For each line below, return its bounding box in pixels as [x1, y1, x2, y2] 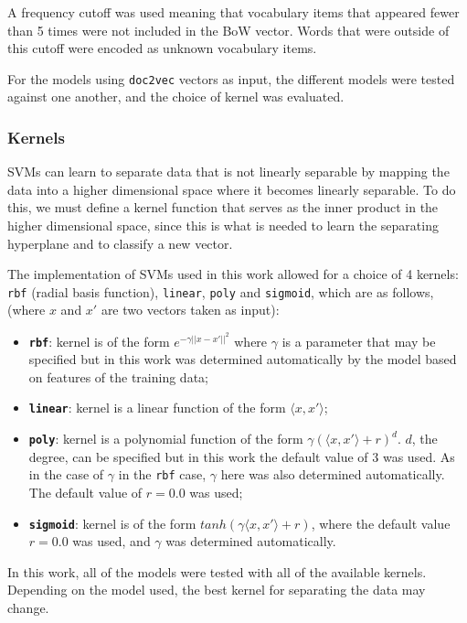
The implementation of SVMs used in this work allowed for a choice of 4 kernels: [7, 264, 459, 284]
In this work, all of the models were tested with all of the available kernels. [7, 562, 427, 581]
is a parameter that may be [281, 331, 436, 350]
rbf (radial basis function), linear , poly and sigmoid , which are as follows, [7, 282, 434, 301]
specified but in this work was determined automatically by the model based [28, 349, 457, 369]
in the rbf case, [118, 465, 207, 484]
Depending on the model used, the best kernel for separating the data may [7, 580, 426, 599]
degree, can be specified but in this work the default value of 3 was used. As [28, 446, 455, 466]
